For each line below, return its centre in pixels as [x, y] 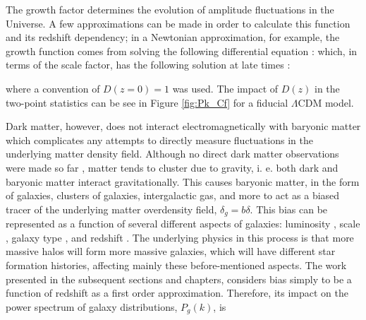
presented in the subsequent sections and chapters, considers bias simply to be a [179, 279]
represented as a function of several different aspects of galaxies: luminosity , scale [183, 224]
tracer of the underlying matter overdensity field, [111, 209]
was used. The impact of [225, 88]
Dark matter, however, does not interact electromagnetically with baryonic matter [183, 126]
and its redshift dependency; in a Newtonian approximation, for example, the [173, 37]
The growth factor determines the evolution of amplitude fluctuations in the [170, 9]
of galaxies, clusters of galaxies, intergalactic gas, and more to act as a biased [173, 195]
